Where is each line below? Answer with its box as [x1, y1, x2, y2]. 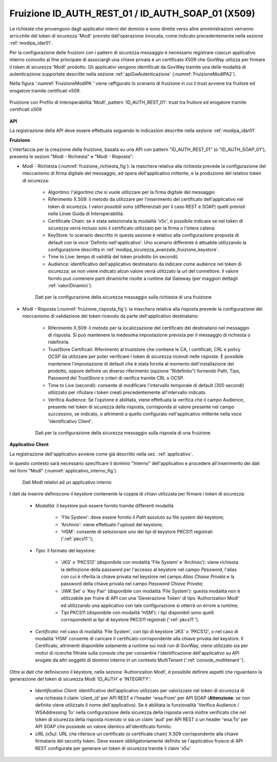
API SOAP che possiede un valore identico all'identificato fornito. [35, 723, 172, 730]
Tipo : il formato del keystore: [35, 547, 96, 554]
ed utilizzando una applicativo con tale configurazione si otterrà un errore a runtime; [61, 602, 239, 608]
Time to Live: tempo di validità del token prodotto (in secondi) [48, 254, 178, 260]
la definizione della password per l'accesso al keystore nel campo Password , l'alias [61, 566, 237, 573]
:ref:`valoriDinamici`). [48, 282, 92, 289]
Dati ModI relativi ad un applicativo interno [22, 479, 112, 485]
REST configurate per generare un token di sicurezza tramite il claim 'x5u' [35, 745, 191, 751]
